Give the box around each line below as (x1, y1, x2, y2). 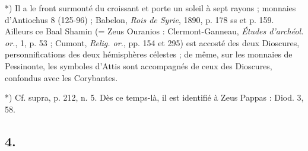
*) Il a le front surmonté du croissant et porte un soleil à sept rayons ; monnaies (5, 2, 296, 14)
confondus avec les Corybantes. (5, 71, 118, 83)
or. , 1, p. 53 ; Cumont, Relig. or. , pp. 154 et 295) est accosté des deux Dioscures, (5, 36, 300, 49)
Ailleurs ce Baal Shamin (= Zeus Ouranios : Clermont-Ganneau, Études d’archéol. (5, 25, 304, 37)
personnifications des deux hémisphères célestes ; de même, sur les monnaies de (5, 48, 293, 60)
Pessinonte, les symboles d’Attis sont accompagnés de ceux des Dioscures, (5, 59, 272, 72)
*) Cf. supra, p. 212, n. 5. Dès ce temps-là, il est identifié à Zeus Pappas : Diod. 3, (5, 91, 304, 104)
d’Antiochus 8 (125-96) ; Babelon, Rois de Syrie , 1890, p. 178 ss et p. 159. (5, 13, 274, 25)
